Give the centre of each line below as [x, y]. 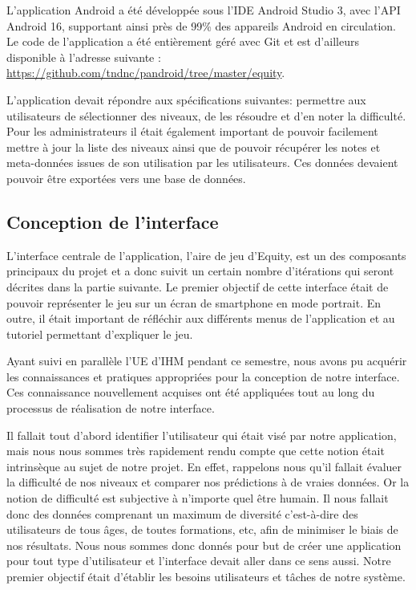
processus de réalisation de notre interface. [111, 408]
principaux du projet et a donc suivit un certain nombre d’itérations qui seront [200, 271]
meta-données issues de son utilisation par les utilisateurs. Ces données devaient [202, 163]
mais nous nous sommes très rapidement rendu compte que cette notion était [196, 451]
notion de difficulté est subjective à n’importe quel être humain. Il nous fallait [198, 498]
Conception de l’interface [113, 221]
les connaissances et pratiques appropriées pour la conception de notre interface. [203, 376]
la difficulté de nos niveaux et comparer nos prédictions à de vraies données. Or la [208, 482]
